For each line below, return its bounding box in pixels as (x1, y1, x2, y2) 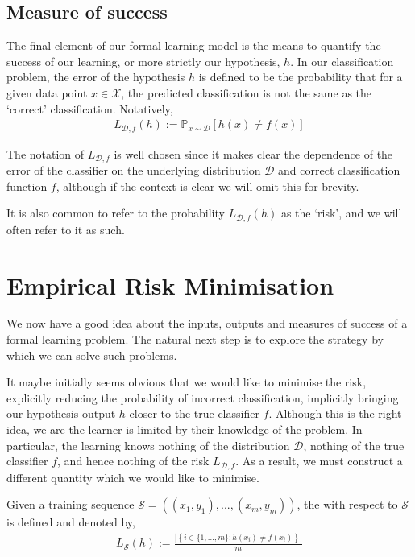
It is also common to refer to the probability (6, 204, 225, 221)
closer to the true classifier (129, 405, 259, 422)
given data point (6, 84, 88, 101)
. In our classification (290, 52, 394, 69)
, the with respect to (297, 496, 398, 513)
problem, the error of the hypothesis (6, 68, 185, 85)
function (6, 177, 48, 194)
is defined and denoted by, (6, 514, 135, 530)
